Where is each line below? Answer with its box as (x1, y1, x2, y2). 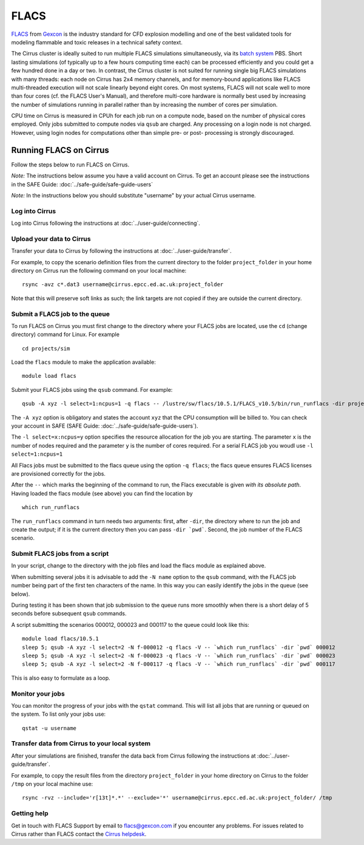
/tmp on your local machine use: (11, 781, 93, 787)
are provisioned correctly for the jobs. (11, 470, 106, 477)
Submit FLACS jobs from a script (11, 550, 109, 558)
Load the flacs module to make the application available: (11, 358, 156, 366)
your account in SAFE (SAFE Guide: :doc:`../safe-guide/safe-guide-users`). (11, 422, 198, 429)
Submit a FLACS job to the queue (11, 310, 110, 318)
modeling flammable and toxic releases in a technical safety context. (11, 38, 183, 46)
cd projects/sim (22, 345, 70, 352)
